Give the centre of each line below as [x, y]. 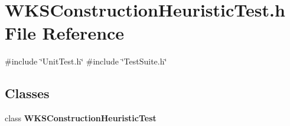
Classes [27, 93]
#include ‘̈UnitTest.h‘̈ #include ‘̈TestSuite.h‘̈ [86, 61]
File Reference [65, 33]
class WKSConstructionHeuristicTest [81, 118]
